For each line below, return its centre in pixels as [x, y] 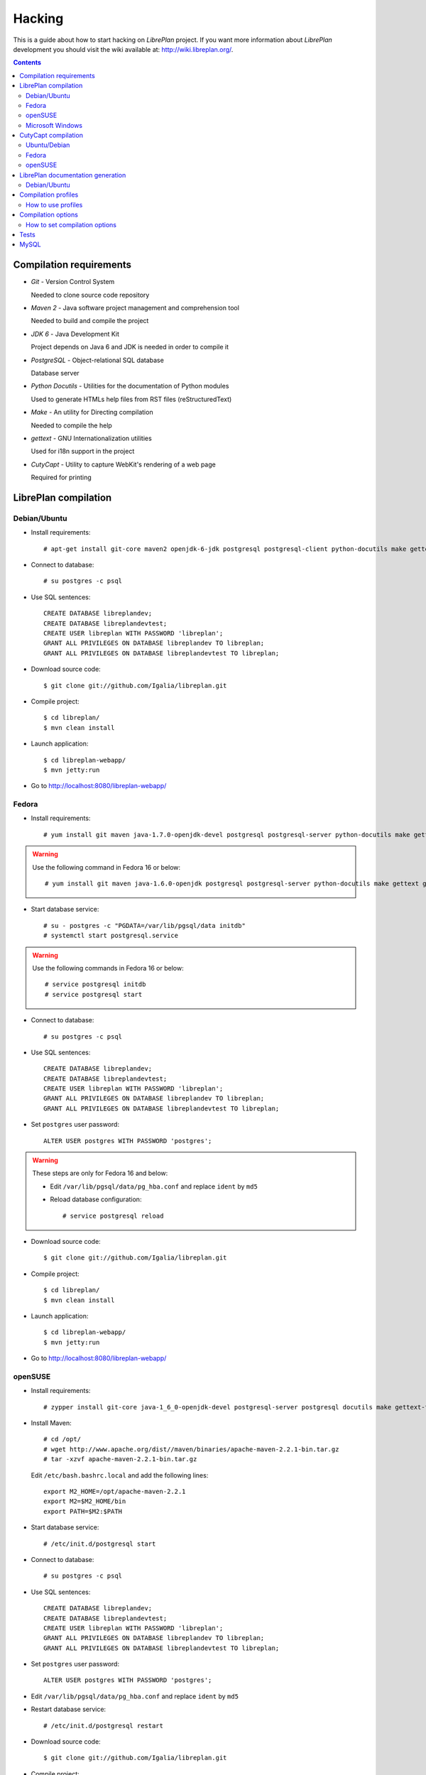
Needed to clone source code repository [90, 295]
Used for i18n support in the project [83, 452]
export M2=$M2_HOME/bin [85, 1501]
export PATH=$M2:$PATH [83, 1511]
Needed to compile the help [72, 425]
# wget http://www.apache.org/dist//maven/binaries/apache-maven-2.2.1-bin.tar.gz [191, 1449]
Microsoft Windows [54, 125]
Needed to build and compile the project [90, 321]
